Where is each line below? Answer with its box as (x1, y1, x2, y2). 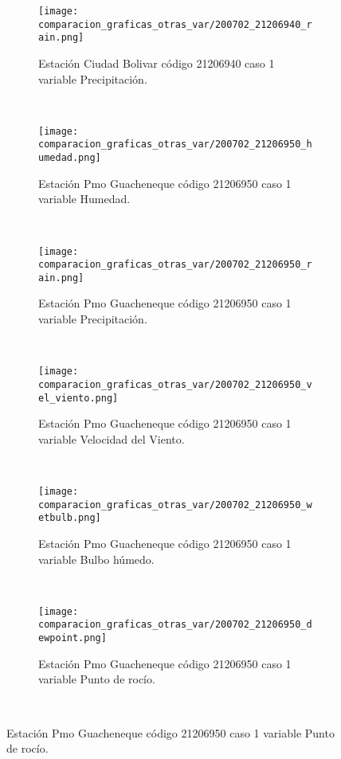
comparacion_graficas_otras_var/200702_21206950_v (38, 378, 312, 390)
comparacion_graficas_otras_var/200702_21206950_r (38, 259, 312, 271)
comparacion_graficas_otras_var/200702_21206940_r (38, 18, 312, 30)
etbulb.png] (38, 512, 101, 524)
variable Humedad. (38, 190, 131, 207)
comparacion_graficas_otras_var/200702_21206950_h (38, 139, 312, 151)
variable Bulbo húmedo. (38, 550, 155, 567)
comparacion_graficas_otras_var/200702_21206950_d (38, 619, 312, 631)
